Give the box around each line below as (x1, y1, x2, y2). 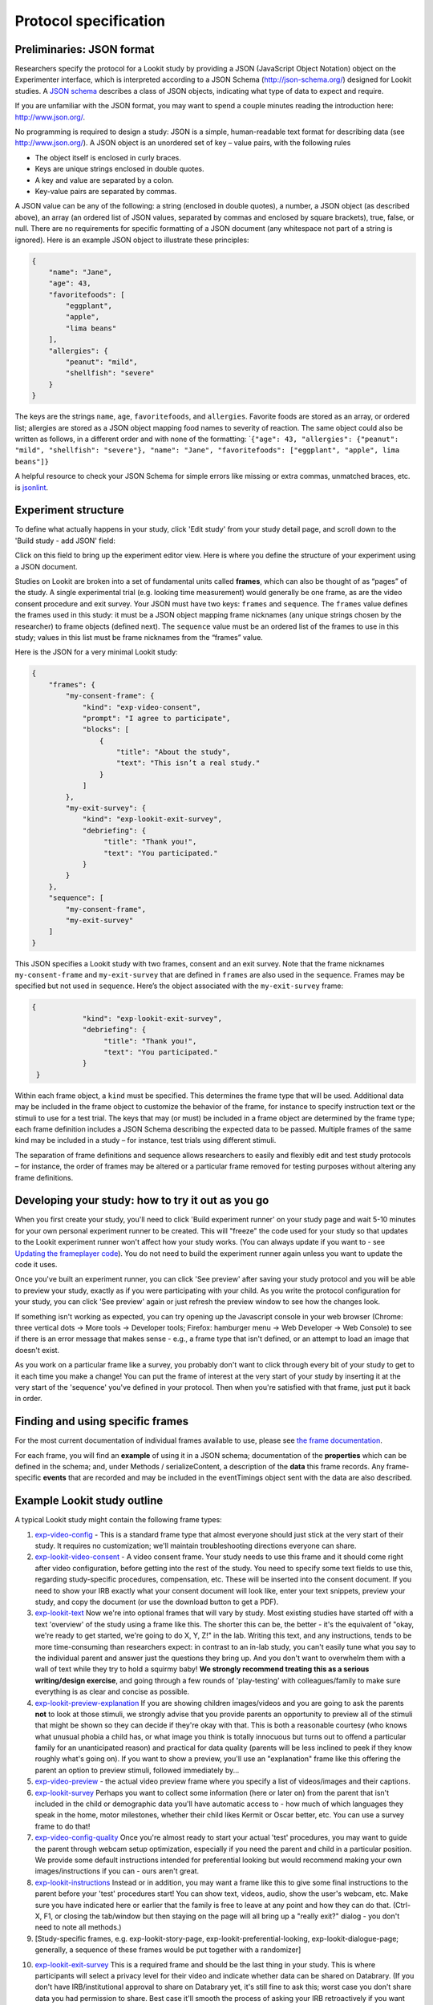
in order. (14, 1394, 43, 1403)
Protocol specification (14, 12, 166, 30)
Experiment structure (14, 504, 124, 517)
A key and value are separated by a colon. (34, 175, 174, 184)
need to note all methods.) (34, 1922, 122, 1932)
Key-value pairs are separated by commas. (34, 186, 177, 196)
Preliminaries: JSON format (14, 43, 155, 56)
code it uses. (14, 1259, 58, 1269)
